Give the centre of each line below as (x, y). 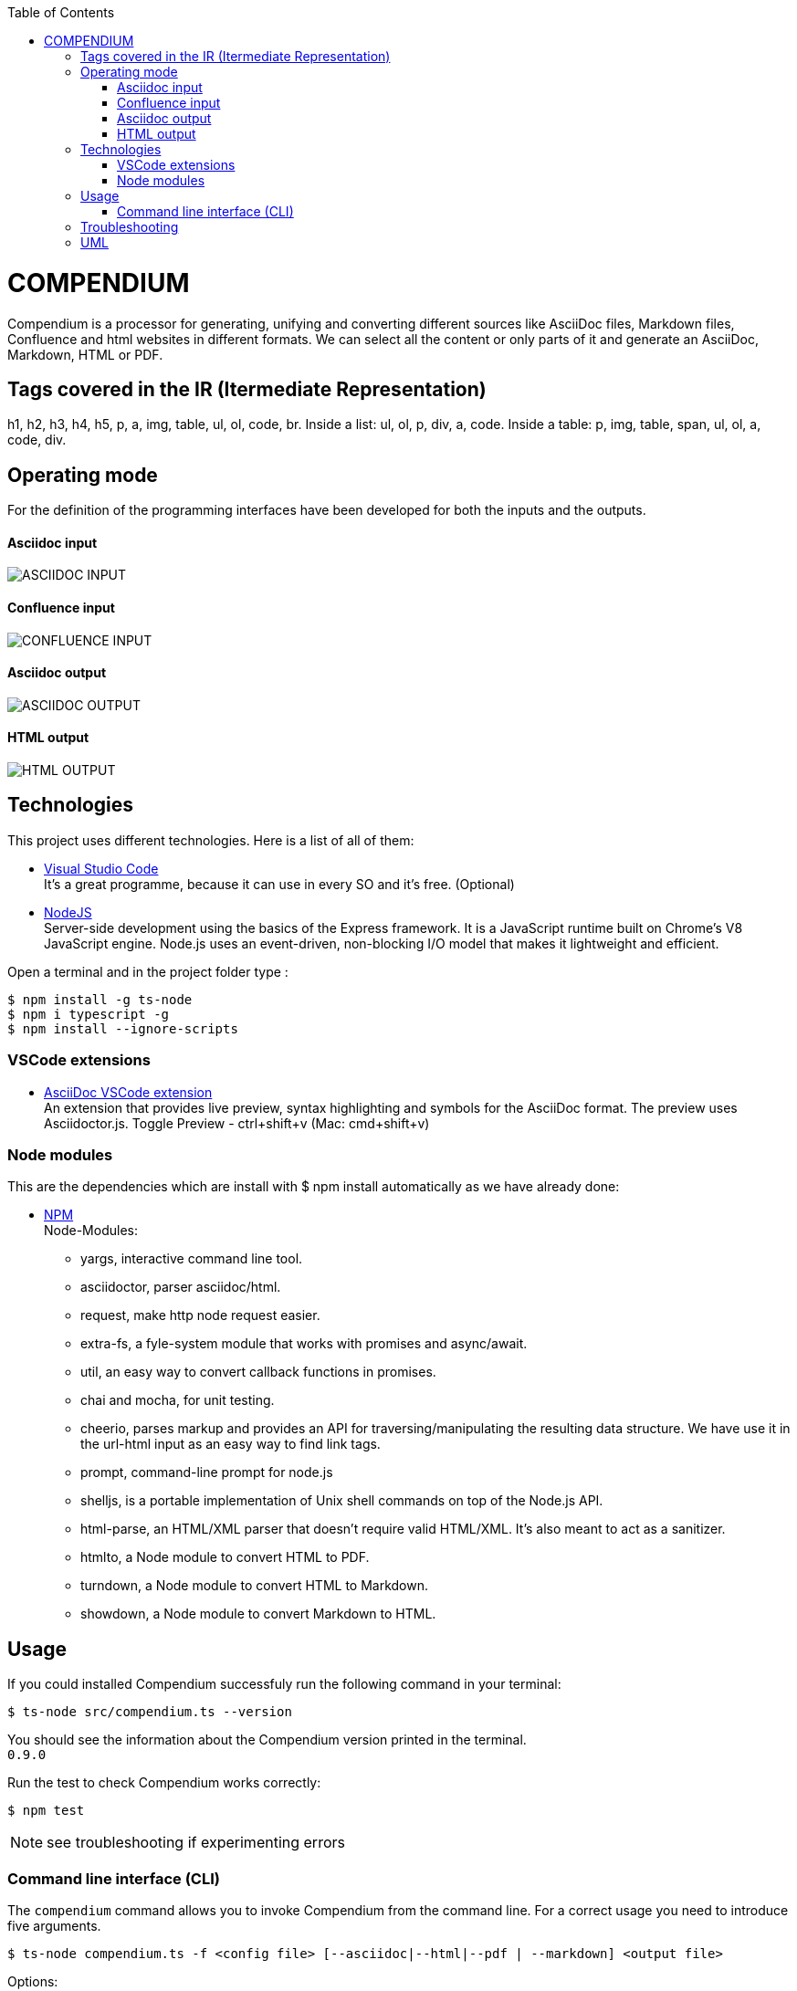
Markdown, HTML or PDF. (85, 354)
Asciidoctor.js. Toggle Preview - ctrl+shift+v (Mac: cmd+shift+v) (237, 1123)
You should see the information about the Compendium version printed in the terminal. (267, 1740)
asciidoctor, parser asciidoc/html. (181, 1287)
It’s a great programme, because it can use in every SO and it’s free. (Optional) (279, 884)
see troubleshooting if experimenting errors (196, 1843)
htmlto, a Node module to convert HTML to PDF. (225, 1557)
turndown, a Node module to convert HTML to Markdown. (255, 1586)
